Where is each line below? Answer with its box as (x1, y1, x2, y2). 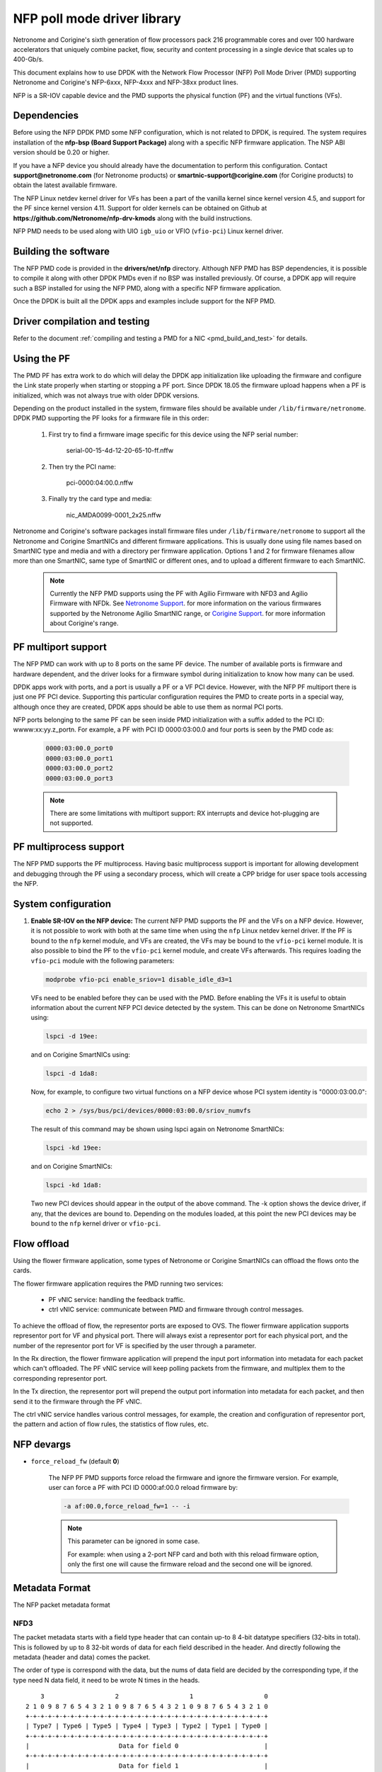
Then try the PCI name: (48, 462, 116, 471)
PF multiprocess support (13, 841, 125, 853)
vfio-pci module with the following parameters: (30, 956, 175, 965)
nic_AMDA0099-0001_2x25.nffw (66, 510, 162, 519)
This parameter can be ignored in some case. (67, 1537, 200, 1545)
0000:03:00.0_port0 (45, 744, 113, 753)
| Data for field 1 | (25, 1761, 268, 1770)
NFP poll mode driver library (13, 11, 182, 26)
